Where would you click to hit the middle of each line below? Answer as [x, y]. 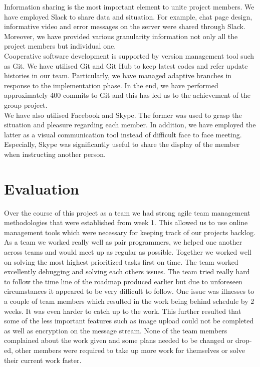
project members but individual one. [60, 46]
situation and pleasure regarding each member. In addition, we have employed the [130, 125]
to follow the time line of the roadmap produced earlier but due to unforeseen [123, 281]
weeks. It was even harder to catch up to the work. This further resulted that [123, 311]
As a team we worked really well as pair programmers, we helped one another [123, 242]
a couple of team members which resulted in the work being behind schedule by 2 [129, 301]
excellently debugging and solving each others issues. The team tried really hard [127, 271]
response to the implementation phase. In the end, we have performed [111, 85]
